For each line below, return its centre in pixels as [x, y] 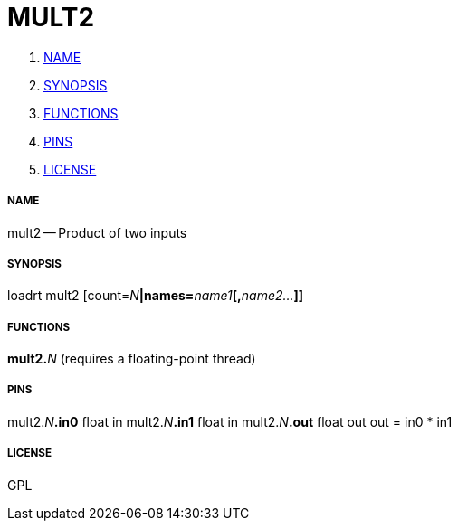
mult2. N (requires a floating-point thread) [132, 359]
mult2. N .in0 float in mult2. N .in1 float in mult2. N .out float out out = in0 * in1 [230, 421]
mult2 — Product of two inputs [97, 232]
